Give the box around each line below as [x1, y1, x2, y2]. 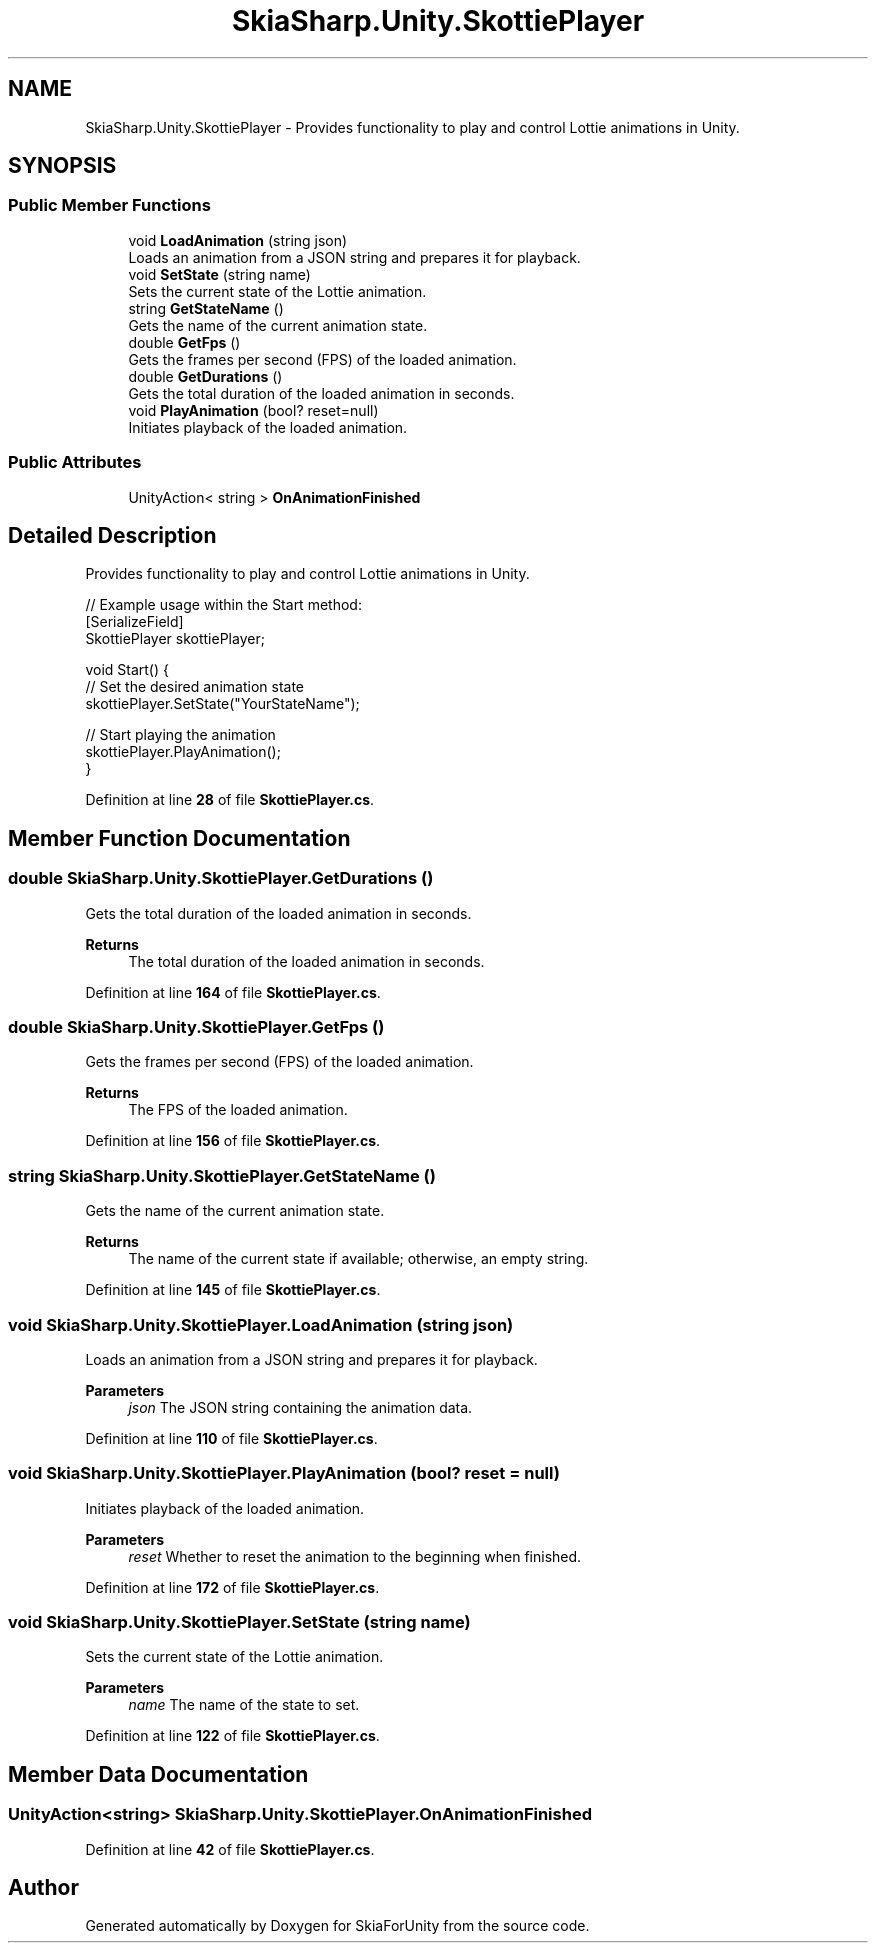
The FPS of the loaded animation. [128, 1101, 348, 1119]
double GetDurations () [128, 367, 283, 385]
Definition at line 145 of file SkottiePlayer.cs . [85, 1281, 381, 1299]
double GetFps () [128, 333, 241, 351]
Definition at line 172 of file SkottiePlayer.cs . [85, 1578, 380, 1596]
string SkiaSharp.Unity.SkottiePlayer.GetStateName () [8, 1165, 436, 1186]
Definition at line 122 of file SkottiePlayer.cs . [85, 1727, 380, 1745]
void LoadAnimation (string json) [128, 231, 348, 249]
